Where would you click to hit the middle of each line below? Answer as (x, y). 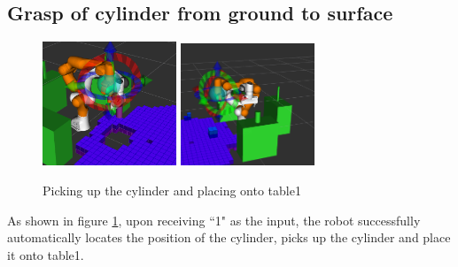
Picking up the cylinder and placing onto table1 (172, 190)
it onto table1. (46, 254)
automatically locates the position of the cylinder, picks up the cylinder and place (229, 237)
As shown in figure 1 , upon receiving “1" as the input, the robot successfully (214, 220)
